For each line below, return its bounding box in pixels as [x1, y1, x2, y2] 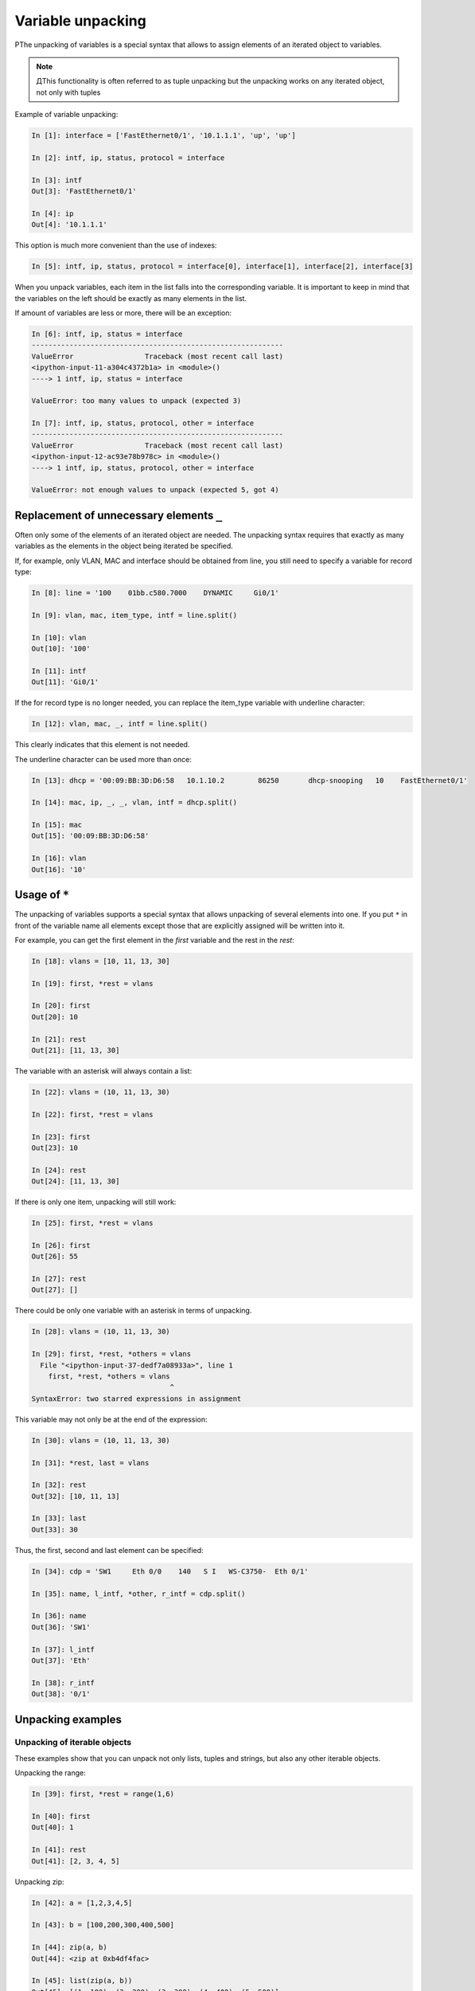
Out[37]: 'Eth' [31, 1656, 91, 1664]
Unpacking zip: [14, 1876, 64, 1887]
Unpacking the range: [14, 1768, 87, 1778]
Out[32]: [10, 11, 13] [31, 1492, 120, 1500]
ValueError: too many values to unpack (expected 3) [31, 397, 242, 405]
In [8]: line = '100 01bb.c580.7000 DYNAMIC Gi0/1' [31, 589, 279, 597]
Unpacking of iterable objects [14, 1737, 131, 1748]
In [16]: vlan [31, 854, 87, 863]
